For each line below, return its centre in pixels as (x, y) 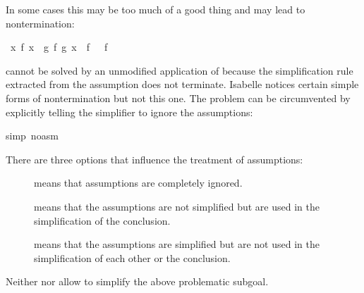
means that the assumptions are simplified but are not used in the (177, 244)
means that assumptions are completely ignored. (138, 183)
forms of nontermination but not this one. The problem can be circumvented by (178, 98)
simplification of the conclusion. (102, 220)
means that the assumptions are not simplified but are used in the (177, 206)
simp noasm (32, 136)
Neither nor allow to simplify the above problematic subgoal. (137, 281)
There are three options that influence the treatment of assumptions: (154, 159)
